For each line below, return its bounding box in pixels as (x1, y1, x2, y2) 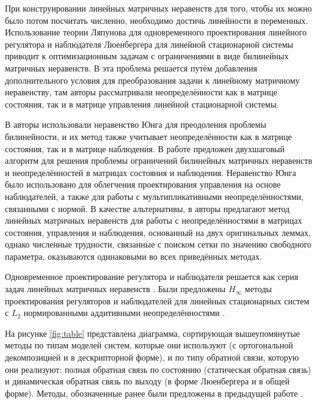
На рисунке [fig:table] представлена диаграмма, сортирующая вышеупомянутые (5, 326, 300, 339)
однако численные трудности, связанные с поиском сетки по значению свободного (5, 238, 312, 251)
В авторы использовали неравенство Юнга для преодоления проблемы (5, 118, 266, 131)
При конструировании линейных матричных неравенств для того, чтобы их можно (5, 2, 312, 14)
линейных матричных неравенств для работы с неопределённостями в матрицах (5, 214, 302, 227)
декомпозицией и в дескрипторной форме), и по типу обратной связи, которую (5, 351, 299, 364)
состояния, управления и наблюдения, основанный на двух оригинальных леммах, (5, 226, 311, 238)
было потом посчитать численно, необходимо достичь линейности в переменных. (5, 13, 308, 26)
